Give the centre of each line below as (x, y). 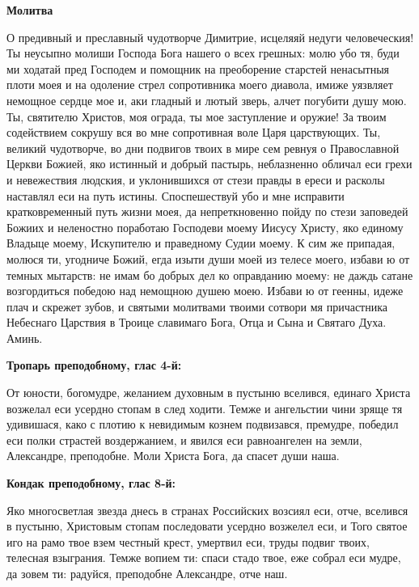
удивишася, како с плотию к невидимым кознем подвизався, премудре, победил (203, 424)
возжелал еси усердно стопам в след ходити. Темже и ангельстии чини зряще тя (205, 408)
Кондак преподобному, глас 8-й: (91, 483)
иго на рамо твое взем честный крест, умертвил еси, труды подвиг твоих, (188, 541)
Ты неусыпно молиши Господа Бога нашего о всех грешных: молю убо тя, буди (203, 53)
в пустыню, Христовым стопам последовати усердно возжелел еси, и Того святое (207, 526)
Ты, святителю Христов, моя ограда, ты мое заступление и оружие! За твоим (197, 116)
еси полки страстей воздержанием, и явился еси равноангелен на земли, (184, 439)
